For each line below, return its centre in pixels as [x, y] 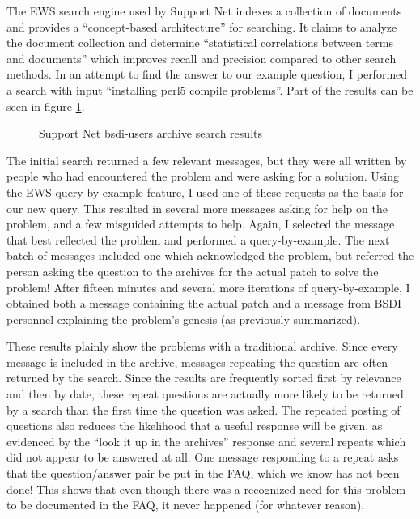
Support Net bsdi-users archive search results [151, 133]
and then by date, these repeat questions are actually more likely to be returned [205, 394]
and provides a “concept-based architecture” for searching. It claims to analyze [202, 26]
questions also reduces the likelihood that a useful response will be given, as [195, 425]
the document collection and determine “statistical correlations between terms [200, 43]
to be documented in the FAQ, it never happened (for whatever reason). [186, 505]
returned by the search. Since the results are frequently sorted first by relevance [204, 378]
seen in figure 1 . [46, 106]
